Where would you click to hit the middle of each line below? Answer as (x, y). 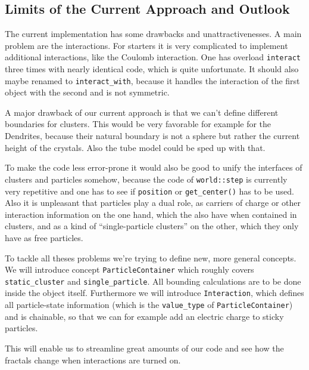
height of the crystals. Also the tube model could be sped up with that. (135, 147)
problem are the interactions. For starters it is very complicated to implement (146, 45)
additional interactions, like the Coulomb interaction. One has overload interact (153, 57)
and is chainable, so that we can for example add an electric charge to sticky (144, 316)
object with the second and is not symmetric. (87, 92)
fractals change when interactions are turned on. (93, 360)
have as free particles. (44, 237)
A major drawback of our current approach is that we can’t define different (142, 112)
